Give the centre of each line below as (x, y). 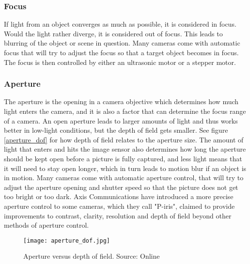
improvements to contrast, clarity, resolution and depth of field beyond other (118, 215)
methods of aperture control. (47, 225)
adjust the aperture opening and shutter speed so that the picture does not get (121, 187)
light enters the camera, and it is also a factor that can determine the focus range (125, 111)
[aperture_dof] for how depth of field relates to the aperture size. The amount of (124, 139)
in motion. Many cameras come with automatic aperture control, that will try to (124, 178)
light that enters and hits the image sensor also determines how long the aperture (125, 149)
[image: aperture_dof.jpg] (67, 241)
